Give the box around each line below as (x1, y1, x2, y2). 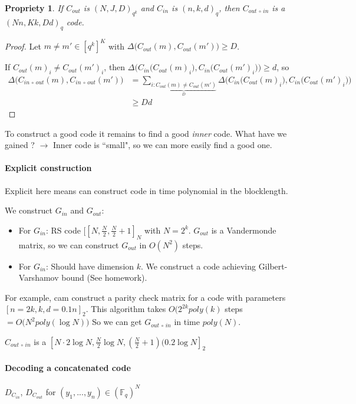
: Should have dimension (46, 260, 134, 272)
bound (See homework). (61, 271, 147, 284)
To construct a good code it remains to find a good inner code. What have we (5, 127, 287, 139)
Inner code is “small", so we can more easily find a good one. (53, 139, 272, 151)
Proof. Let (5, 40, 41, 52)
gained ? (5, 139, 35, 151)
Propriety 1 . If (5, 2, 64, 14)
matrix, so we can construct (18, 238, 119, 251)
